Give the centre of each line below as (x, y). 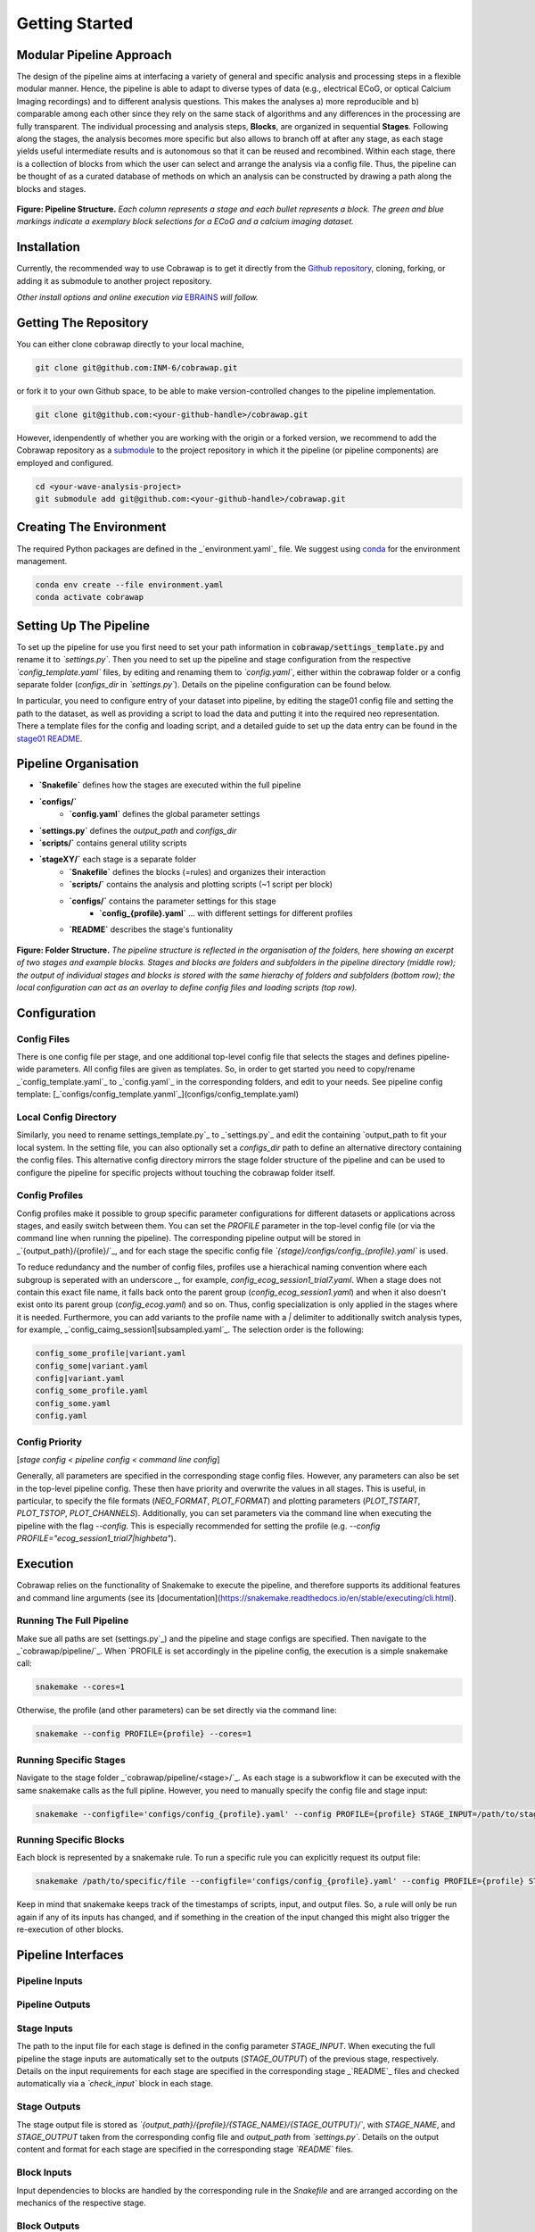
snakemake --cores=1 (80, 1687)
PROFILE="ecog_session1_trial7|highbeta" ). (96, 1538)
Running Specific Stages (71, 1760)
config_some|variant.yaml (92, 1366)
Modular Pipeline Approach (95, 55)
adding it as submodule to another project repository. (114, 280)
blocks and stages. (51, 188)
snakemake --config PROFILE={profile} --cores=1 (144, 1734)
